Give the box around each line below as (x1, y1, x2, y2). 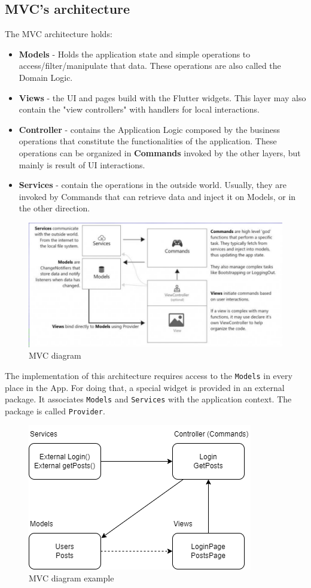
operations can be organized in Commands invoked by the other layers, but (19, 146, 301, 159)
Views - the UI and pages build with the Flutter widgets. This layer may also (19, 91, 306, 104)
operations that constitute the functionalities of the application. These (19, 135, 277, 147)
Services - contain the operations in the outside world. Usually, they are (19, 178, 287, 191)
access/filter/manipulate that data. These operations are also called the (19, 59, 281, 72)
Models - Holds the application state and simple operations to (19, 47, 251, 60)
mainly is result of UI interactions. (19, 158, 145, 171)
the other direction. (19, 202, 90, 214)
